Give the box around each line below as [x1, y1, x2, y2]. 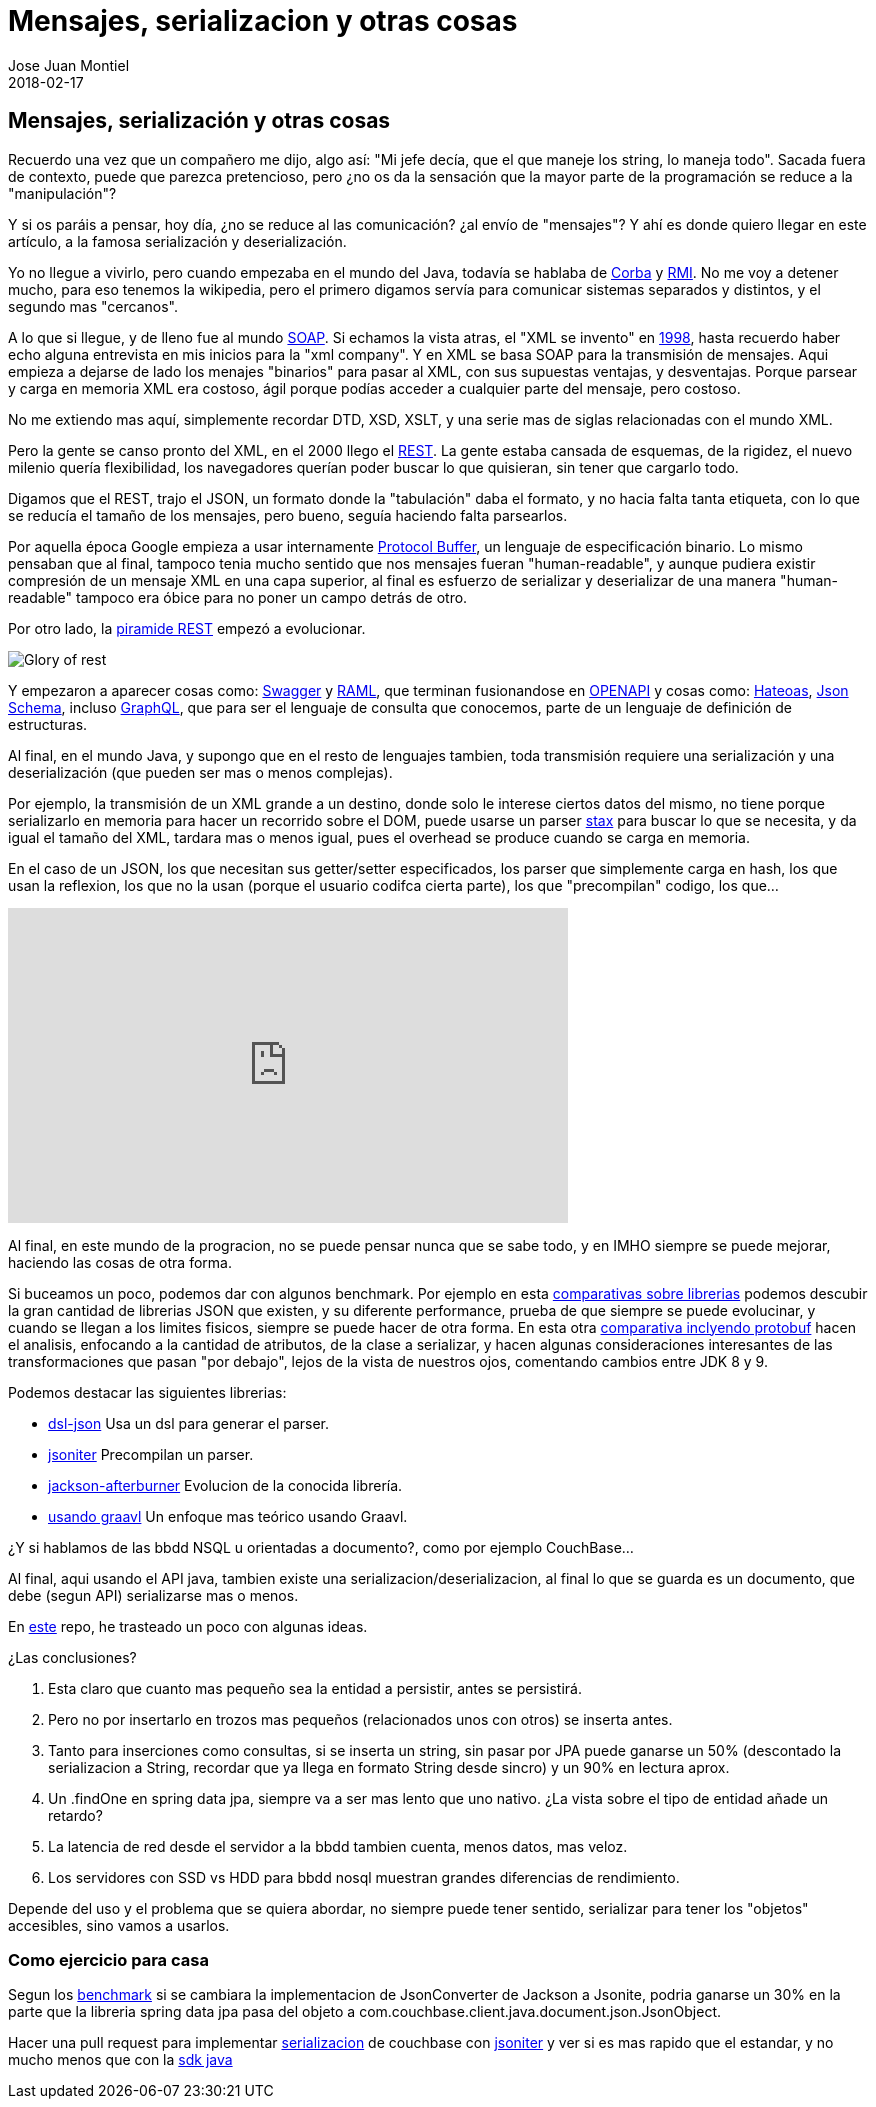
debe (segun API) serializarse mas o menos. [8, 1586, 299, 1604]
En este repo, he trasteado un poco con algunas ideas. [8, 1617, 368, 1635]
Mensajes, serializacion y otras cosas [8, 4, 518, 38]
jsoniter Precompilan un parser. [48, 1445, 254, 1463]
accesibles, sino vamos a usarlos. [8, 1916, 230, 1934]
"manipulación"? [8, 184, 117, 202]
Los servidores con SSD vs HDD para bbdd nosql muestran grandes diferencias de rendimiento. [48, 1868, 680, 1886]
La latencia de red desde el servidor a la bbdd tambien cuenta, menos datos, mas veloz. [48, 1837, 628, 1855]
